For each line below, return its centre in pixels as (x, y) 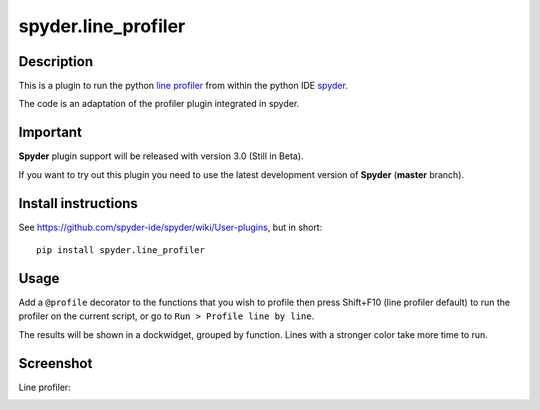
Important (50, 132)
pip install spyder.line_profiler (120, 250)
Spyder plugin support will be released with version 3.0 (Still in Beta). (161, 156)
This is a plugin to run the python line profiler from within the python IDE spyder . (183, 86)
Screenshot (55, 363)
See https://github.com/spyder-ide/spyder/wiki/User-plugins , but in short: (170, 227)
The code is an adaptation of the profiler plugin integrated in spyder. (159, 104)
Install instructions (78, 203)
